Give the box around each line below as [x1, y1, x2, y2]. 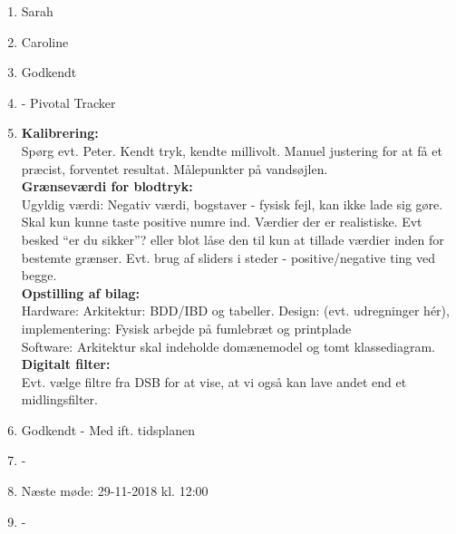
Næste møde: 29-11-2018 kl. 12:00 [21, 481, 209, 500]
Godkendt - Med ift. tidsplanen [21, 420, 195, 439]
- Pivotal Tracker [21, 92, 116, 112]
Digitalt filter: [21, 354, 111, 374]
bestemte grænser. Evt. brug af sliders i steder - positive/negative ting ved [21, 248, 436, 267]
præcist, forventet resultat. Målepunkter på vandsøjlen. [21, 159, 328, 178]
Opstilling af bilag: [21, 283, 140, 302]
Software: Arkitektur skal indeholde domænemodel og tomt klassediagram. [21, 336, 435, 355]
